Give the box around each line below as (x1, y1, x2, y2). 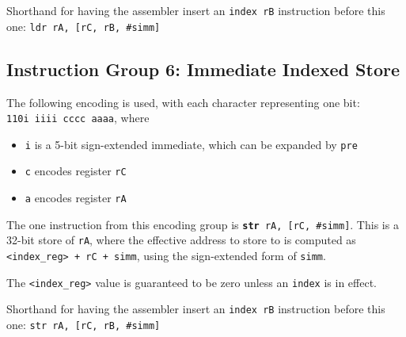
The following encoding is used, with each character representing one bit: (6, 94, 360, 110)
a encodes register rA (25, 190, 127, 206)
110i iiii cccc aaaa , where (6, 109, 150, 126)
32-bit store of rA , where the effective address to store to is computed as (6, 232, 356, 248)
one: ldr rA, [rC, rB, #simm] (6, 17, 161, 34)
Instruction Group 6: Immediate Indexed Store (6, 56, 400, 81)
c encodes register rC (25, 163, 127, 179)
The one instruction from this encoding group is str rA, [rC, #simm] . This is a (6, 216, 399, 232)
